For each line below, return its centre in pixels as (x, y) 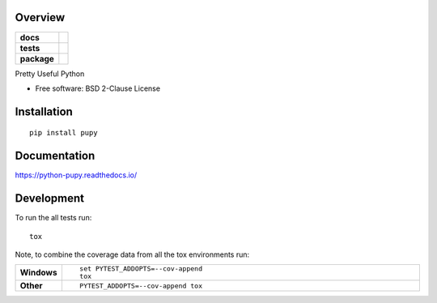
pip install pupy (64, 133)
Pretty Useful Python (50, 74)
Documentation (55, 156)
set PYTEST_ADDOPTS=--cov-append (141, 269)
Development (50, 198)
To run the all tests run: (53, 218)
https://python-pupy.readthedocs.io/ (76, 175)
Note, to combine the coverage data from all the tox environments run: (132, 254)
